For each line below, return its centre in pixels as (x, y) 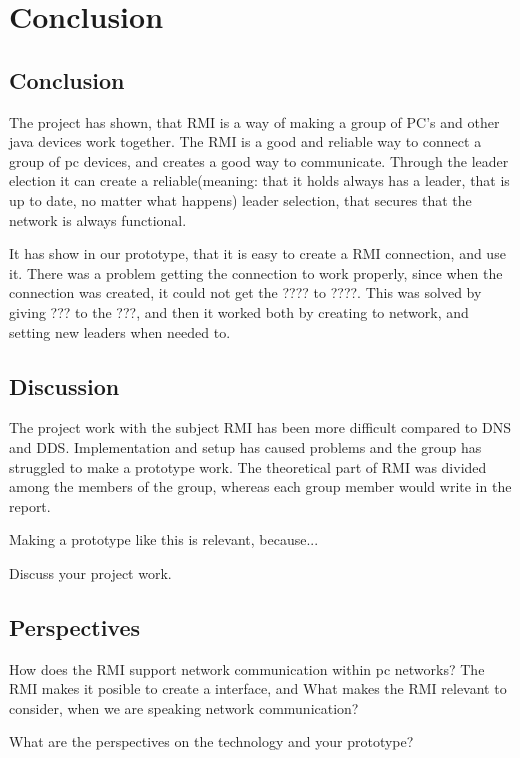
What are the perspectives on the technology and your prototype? (211, 741)
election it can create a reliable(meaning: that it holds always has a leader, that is (259, 180)
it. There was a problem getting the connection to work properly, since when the (256, 272)
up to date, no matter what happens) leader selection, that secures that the (240, 199)
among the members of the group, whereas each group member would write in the (260, 486)
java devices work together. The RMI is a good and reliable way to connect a (245, 141)
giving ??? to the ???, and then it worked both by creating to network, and (239, 311)
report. (30, 505)
